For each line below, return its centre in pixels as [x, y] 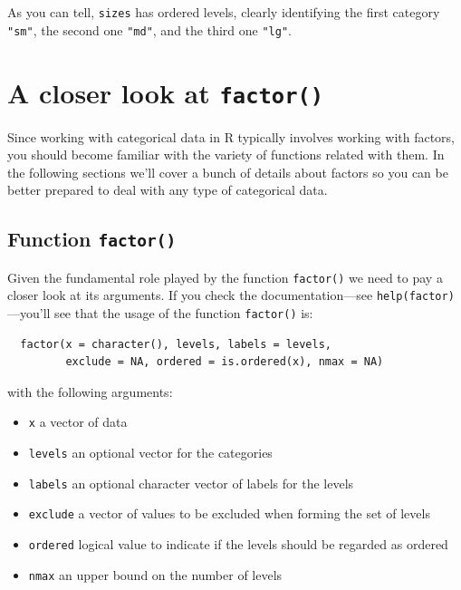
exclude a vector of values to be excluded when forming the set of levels [229, 513]
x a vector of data [78, 422]
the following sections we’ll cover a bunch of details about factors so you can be [228, 172]
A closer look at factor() [166, 92]
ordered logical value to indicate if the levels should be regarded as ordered [238, 544]
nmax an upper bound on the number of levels [155, 574]
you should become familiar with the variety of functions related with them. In [226, 155]
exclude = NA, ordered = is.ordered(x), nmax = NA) [225, 362]
